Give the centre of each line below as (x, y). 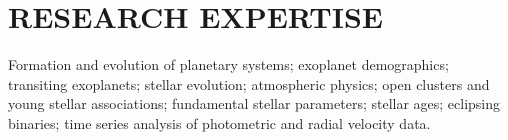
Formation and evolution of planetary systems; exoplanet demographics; (228, 64)
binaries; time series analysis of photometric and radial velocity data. (219, 122)
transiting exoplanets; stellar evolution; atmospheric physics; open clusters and (249, 83)
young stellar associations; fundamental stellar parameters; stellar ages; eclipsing (254, 103)
